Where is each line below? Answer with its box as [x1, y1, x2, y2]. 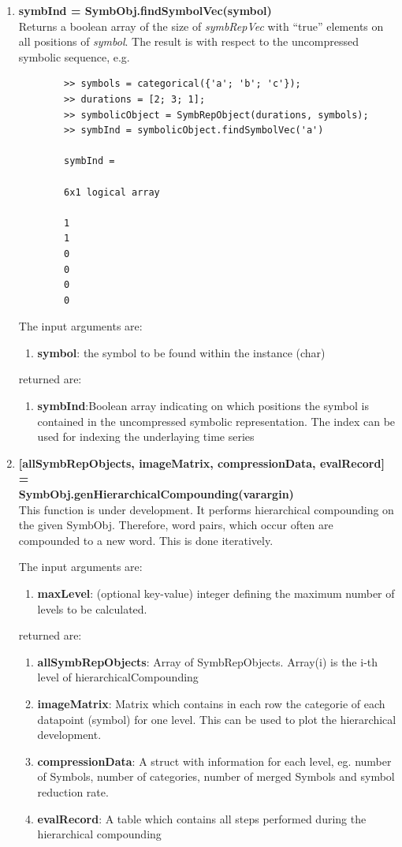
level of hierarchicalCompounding [37, 669, 199, 685]
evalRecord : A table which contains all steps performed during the [37, 810, 367, 826]
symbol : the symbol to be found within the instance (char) [37, 344, 326, 360]
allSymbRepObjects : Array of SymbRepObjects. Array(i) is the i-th [37, 653, 378, 670]
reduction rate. [37, 783, 109, 800]
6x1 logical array [64, 186, 160, 198]
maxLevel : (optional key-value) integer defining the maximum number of [37, 585, 395, 601]
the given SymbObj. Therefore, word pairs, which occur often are [18, 517, 333, 533]
